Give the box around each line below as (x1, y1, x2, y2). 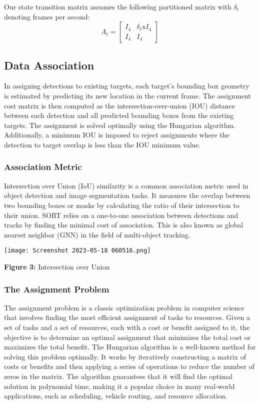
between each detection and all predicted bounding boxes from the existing (4, 110, 234, 120)
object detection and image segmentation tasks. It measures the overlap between (4, 190, 250, 200)
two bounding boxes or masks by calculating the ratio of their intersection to (4, 199, 239, 210)
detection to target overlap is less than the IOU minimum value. (4, 139, 201, 149)
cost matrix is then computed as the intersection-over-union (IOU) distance (4, 100, 235, 110)
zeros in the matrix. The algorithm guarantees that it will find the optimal (4, 370, 232, 381)
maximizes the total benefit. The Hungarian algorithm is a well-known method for (4, 341, 256, 352)
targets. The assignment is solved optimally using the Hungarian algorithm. (4, 119, 235, 130)
